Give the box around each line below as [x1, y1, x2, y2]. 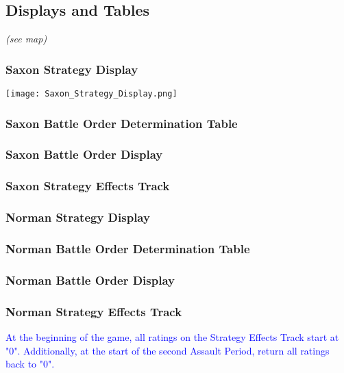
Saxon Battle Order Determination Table [5, 114, 238, 131]
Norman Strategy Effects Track [5, 303, 182, 320]
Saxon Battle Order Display [5, 146, 163, 163]
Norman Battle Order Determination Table [5, 240, 250, 257]
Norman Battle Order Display [5, 271, 175, 288]
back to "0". [5, 357, 55, 371]
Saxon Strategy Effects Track [5, 177, 170, 194]
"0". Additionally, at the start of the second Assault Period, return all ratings [5, 343, 330, 357]
